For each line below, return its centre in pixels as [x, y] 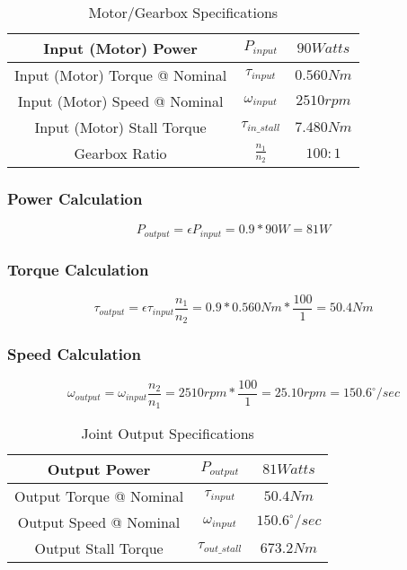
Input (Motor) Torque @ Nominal [121, 75]
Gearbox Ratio [120, 153]
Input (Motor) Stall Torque [120, 127]
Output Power [99, 469]
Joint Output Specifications [168, 434]
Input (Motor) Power [120, 48]
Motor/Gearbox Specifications [183, 12]
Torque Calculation [78, 269]
